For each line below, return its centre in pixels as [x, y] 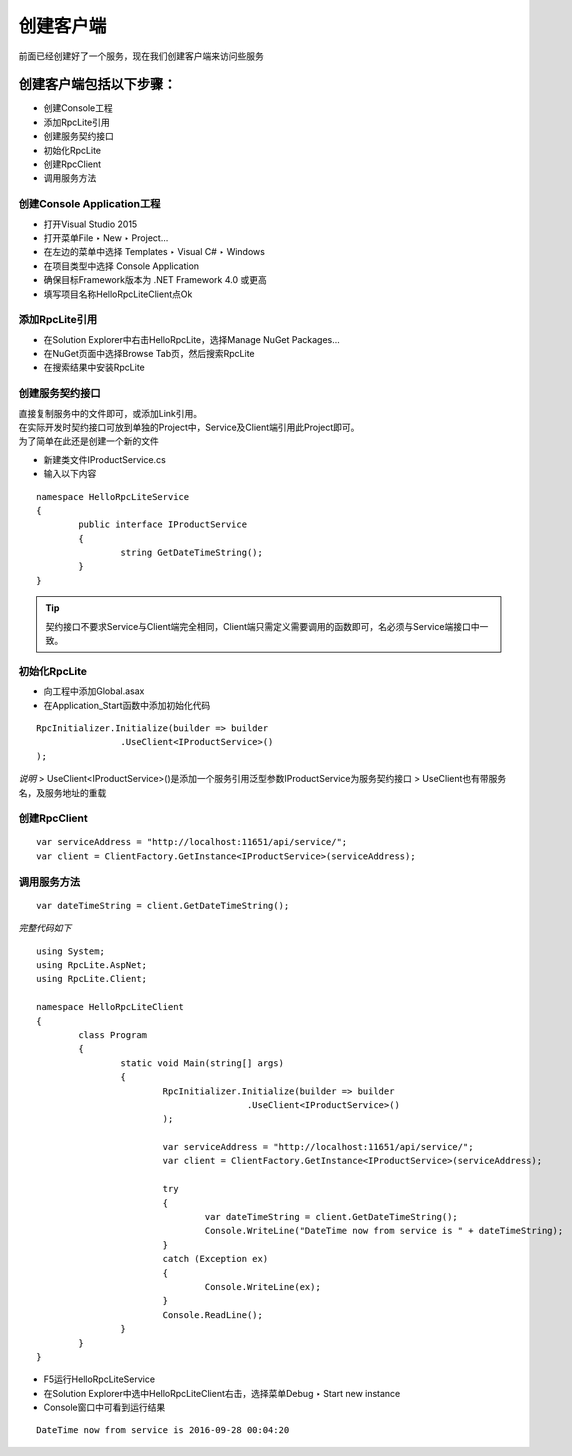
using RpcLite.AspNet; [92, 964]
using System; [70, 951]
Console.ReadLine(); [213, 1314]
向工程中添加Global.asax [94, 691]
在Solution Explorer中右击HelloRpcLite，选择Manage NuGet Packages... [191, 339]
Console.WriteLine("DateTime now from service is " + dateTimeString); [384, 1231]
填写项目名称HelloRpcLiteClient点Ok [118, 294]
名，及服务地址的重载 [62, 792]
